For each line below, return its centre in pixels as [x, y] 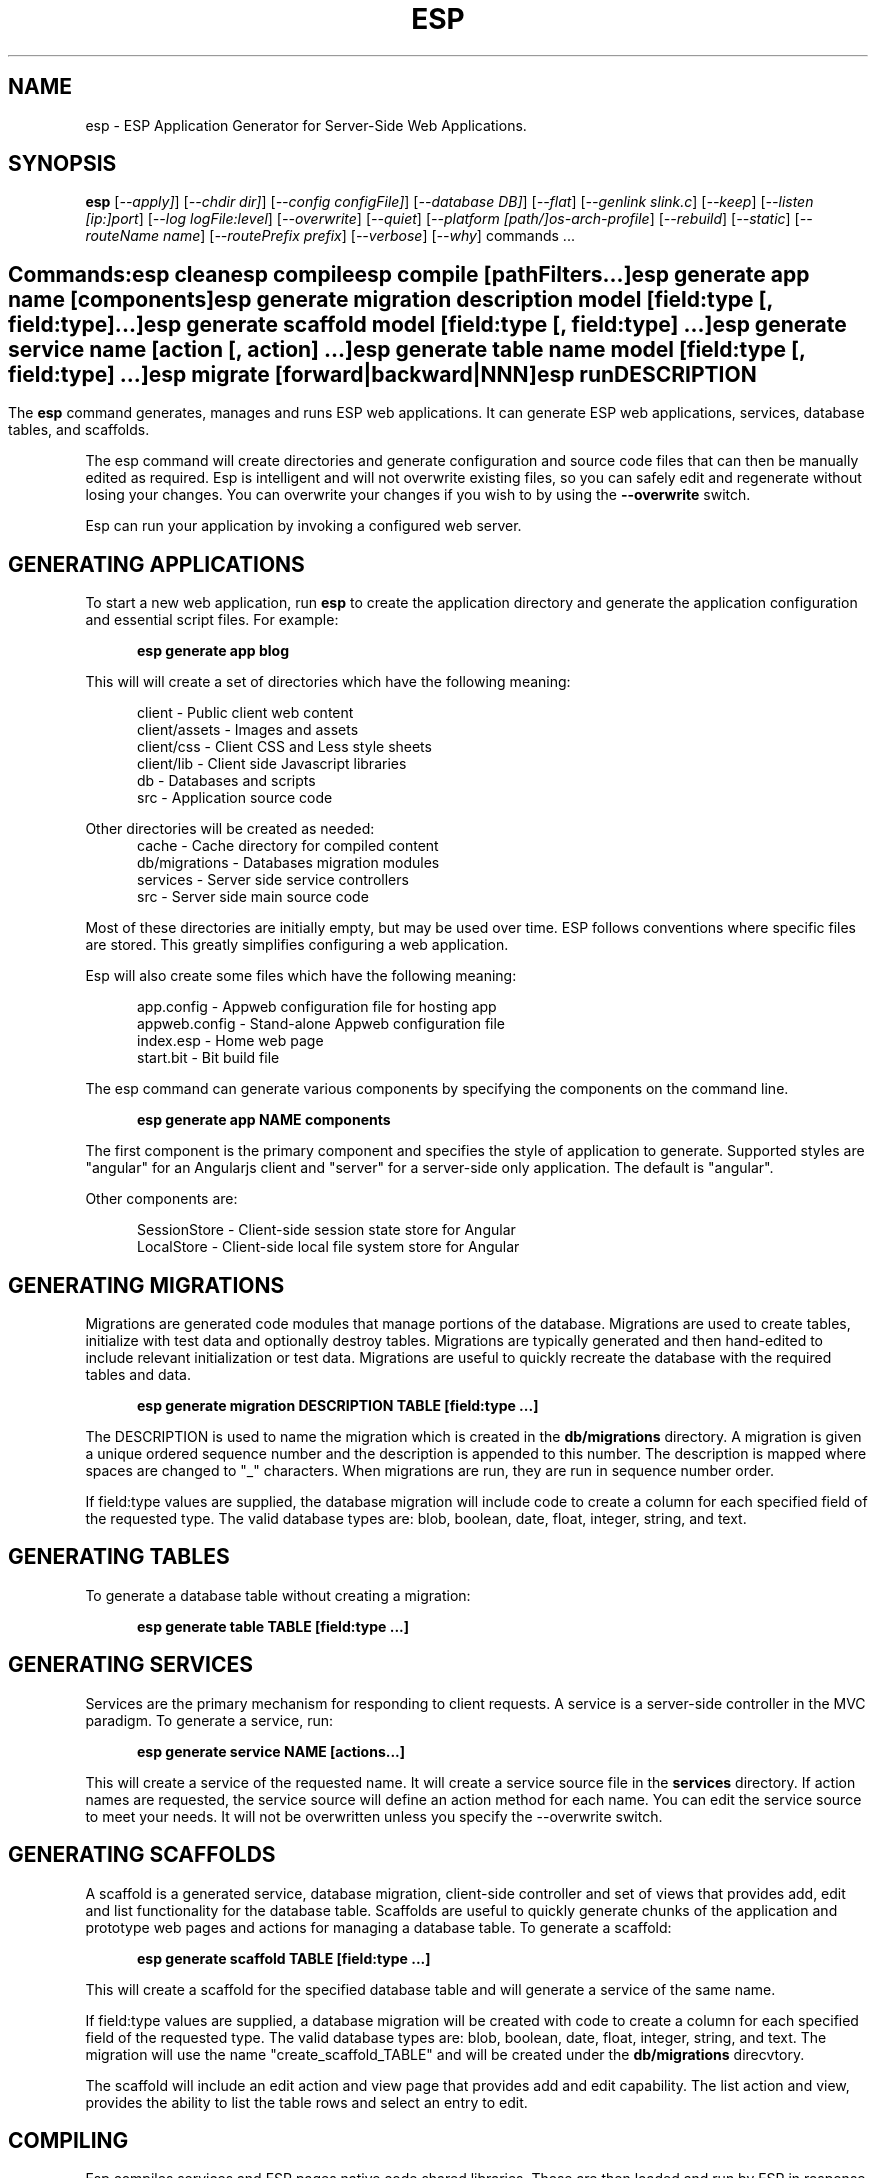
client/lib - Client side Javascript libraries [272, 764]
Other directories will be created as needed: [230, 829]
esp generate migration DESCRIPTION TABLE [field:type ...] [338, 1405]
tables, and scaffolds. [79, 430]
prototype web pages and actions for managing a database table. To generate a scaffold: [378, 1927]
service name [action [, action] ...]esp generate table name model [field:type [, [407, 349]
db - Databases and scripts [226, 781]
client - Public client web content [245, 713]
